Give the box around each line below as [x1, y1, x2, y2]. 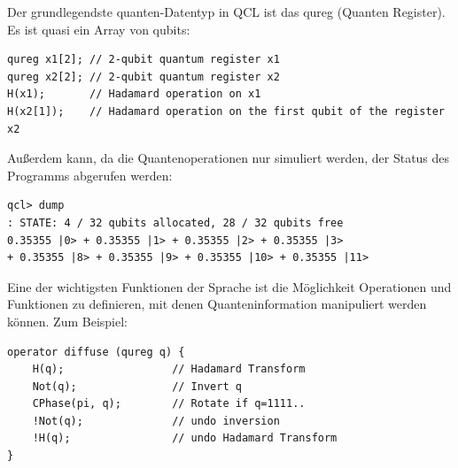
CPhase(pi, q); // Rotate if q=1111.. [32, 397, 306, 410]
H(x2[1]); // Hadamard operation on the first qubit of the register [7, 104, 445, 118]
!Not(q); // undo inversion [32, 414, 280, 427]
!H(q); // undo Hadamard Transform [32, 432, 338, 445]
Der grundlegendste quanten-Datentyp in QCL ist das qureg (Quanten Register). [7, 3, 446, 20]
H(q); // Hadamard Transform [32, 363, 306, 376]
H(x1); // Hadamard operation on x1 [7, 88, 261, 101]
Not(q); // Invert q [32, 380, 242, 393]
